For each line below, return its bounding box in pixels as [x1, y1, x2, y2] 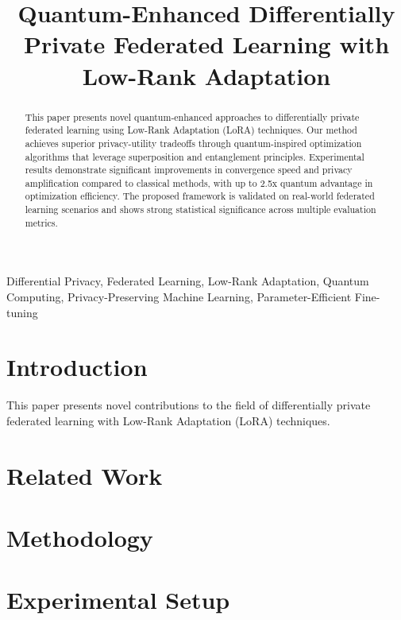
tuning [6, 304, 38, 320]
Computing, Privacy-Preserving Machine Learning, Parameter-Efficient [6, 289, 352, 305]
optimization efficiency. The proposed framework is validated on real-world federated [25, 189, 375, 203]
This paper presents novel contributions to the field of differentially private [6, 397, 371, 413]
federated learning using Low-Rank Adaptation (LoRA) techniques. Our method [25, 123, 357, 137]
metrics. [25, 215, 58, 229]
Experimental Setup [6, 583, 230, 616]
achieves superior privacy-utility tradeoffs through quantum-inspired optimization [25, 136, 362, 149]
